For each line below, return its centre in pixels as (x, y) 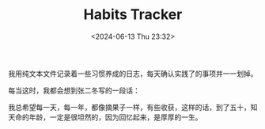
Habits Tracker (133, 15)
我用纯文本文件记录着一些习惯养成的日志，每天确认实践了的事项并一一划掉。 (133, 74)
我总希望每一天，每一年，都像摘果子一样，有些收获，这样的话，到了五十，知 (133, 107)
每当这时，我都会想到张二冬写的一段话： (74, 90)
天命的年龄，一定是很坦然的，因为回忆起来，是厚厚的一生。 (105, 117)
